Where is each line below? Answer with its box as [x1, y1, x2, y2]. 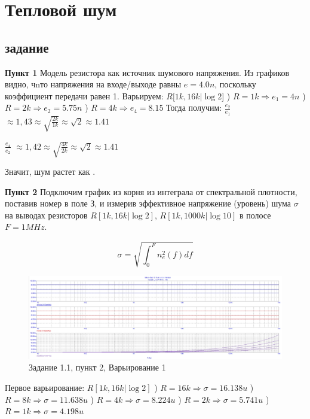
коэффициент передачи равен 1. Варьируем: [5, 89, 164, 102]
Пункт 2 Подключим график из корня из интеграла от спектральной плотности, [5, 185, 297, 198]
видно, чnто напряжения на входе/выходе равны [5, 78, 182, 90]
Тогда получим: [166, 101, 222, 114]
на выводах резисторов [5, 208, 88, 221]
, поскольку [214, 78, 256, 90]
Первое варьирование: [5, 381, 85, 394]
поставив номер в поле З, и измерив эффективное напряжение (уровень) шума [5, 197, 291, 209]
